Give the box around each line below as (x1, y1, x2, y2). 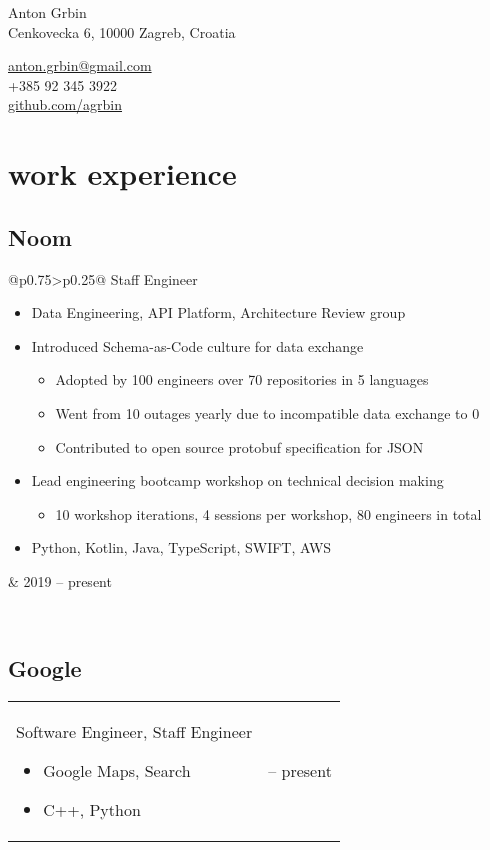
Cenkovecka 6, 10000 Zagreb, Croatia (8, 21, 236, 42)
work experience (8, 153, 237, 194)
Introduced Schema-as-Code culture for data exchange (31, 335, 364, 356)
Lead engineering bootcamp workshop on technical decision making (31, 470, 444, 491)
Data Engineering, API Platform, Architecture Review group (31, 302, 406, 323)
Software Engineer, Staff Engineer (16, 720, 253, 744)
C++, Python (43, 798, 141, 822)
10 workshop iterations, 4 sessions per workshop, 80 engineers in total (55, 503, 482, 524)
